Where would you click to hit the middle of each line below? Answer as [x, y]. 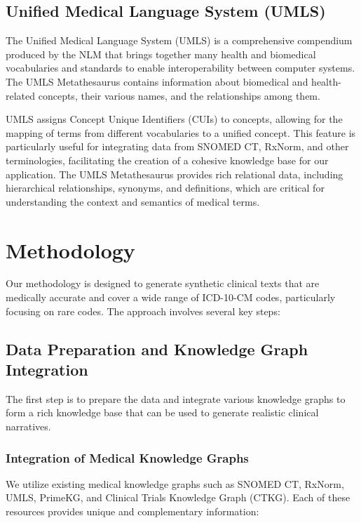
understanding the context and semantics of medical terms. [133, 201]
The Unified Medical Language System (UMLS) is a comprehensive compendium [179, 40]
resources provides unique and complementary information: [132, 511]
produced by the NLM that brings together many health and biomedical [161, 54]
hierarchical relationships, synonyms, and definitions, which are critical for [165, 188]
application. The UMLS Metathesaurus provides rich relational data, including [175, 174]
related [21, 95]
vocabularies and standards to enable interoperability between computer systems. [180, 68]
